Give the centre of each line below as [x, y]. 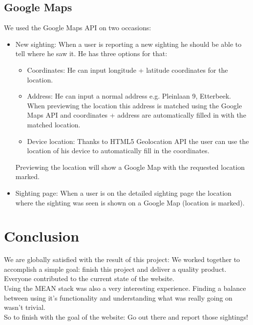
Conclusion [42, 236]
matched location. [54, 124]
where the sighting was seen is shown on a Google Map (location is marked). [130, 202]
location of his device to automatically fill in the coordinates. [118, 151]
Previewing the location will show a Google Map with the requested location [130, 167]
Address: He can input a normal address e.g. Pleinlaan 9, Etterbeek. [129, 96]
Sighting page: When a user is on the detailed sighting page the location [123, 193]
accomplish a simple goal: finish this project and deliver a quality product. [115, 269]
